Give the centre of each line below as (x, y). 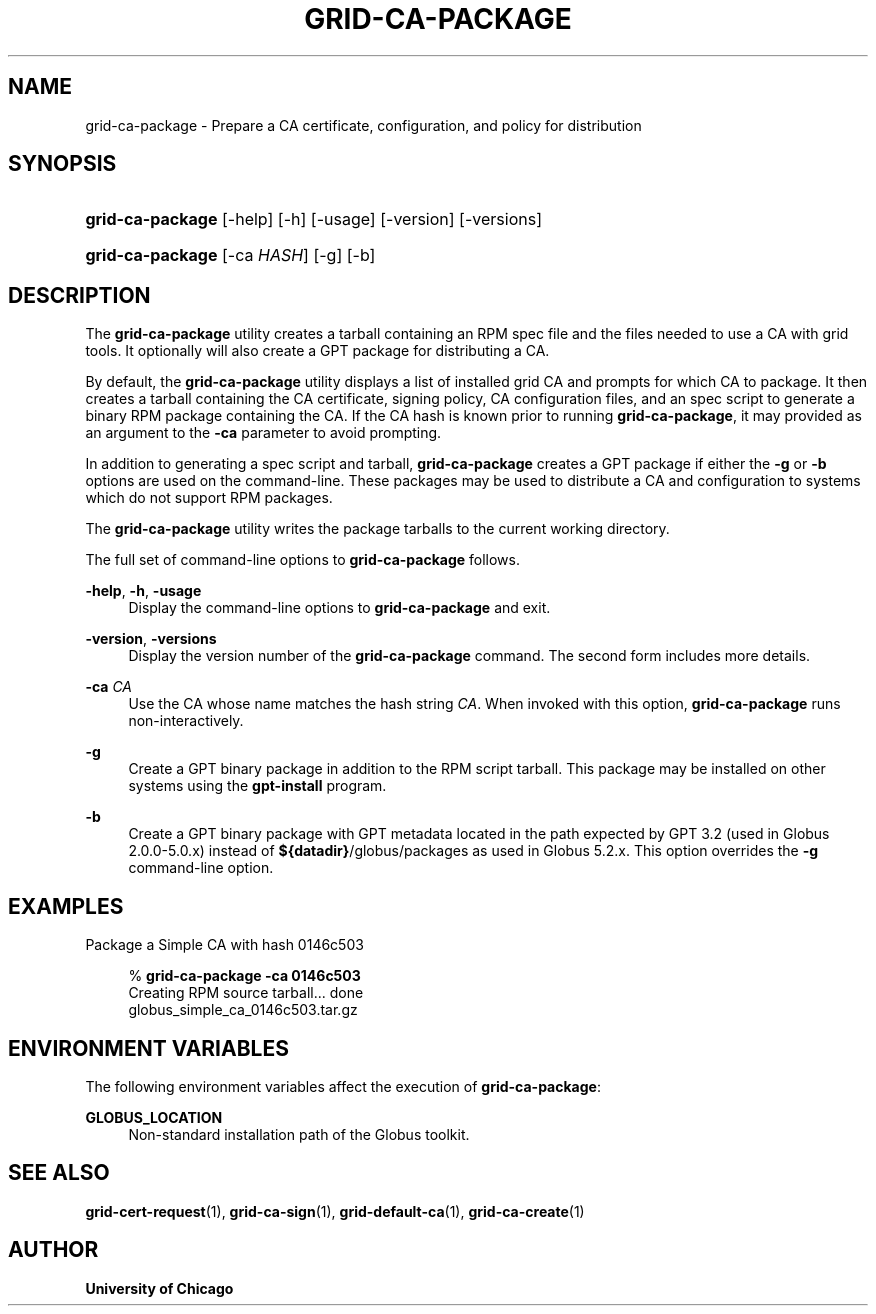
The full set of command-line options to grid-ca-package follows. (302, 560)
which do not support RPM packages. (209, 498)
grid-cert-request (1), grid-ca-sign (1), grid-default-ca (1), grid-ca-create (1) (335, 1211)
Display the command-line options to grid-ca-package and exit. (339, 608)
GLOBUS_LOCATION (154, 1117)
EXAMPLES (66, 906)
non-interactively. (186, 721)
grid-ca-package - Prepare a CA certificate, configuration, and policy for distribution (363, 125)
